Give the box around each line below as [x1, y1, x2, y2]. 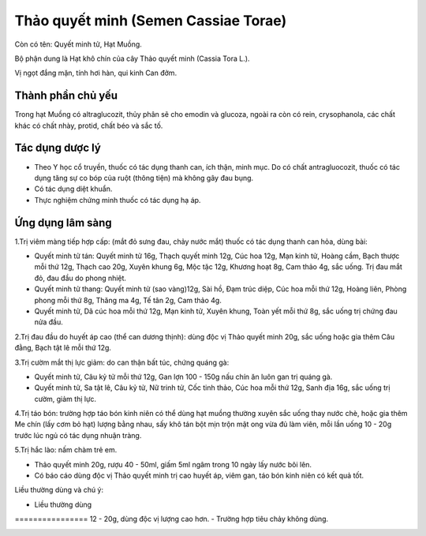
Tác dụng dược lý [14, 141, 102, 155]
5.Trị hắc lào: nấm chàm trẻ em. [14, 445, 118, 455]
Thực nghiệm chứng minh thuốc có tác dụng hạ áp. [34, 195, 201, 204]
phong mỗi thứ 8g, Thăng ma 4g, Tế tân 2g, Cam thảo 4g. [34, 295, 222, 305]
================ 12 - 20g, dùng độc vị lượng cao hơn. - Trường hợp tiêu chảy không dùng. [14, 514, 329, 524]
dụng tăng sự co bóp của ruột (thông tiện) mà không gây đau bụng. [34, 173, 254, 182]
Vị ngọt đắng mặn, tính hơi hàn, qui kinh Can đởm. [14, 68, 177, 78]
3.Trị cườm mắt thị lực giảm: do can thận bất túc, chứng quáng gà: [14, 358, 230, 367]
